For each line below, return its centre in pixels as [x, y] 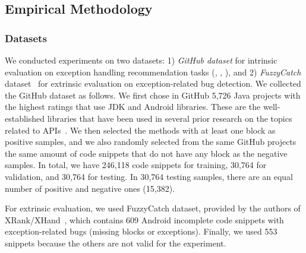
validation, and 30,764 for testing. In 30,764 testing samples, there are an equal [149, 176]
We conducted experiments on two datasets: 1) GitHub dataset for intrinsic [141, 60]
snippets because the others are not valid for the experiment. [116, 243]
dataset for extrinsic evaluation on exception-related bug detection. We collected [153, 83]
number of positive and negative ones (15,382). [90, 188]
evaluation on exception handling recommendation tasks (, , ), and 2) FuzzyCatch [153, 72]
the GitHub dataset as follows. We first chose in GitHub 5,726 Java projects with [153, 95]
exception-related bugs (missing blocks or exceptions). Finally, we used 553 [141, 231]
